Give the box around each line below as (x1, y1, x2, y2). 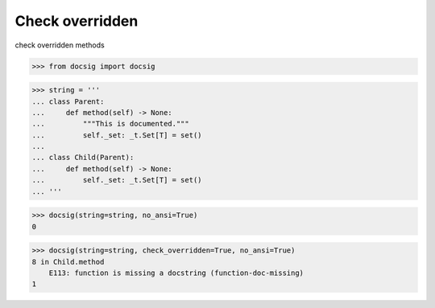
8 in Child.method (31, 257, 105, 266)
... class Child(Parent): (31, 153, 135, 162)
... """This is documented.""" (31, 119, 189, 129)
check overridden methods (14, 40, 105, 50)
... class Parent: (31, 97, 105, 106)
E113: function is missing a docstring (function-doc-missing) (48, 268, 304, 277)
